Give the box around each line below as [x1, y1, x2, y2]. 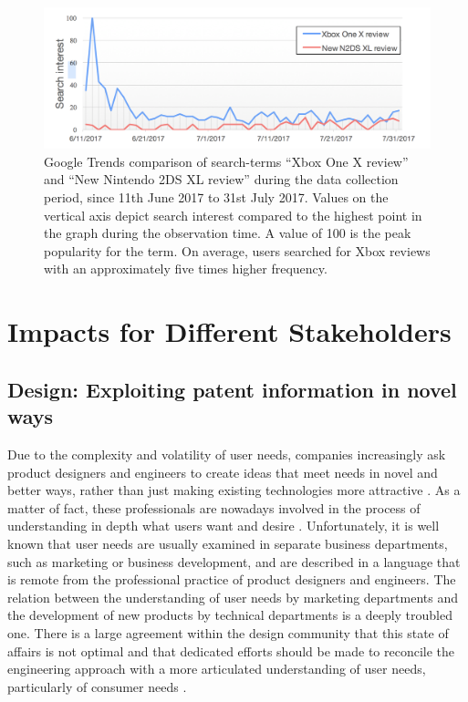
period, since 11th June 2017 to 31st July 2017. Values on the [44, 188, 389, 207]
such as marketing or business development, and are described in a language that [7, 552, 461, 571]
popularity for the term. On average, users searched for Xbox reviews [44, 241, 431, 260]
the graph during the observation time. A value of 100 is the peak [44, 223, 411, 243]
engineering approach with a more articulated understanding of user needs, [7, 659, 426, 678]
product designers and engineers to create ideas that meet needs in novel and [7, 462, 438, 481]
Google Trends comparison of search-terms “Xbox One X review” [44, 151, 409, 170]
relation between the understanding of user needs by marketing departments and [7, 587, 459, 606]
